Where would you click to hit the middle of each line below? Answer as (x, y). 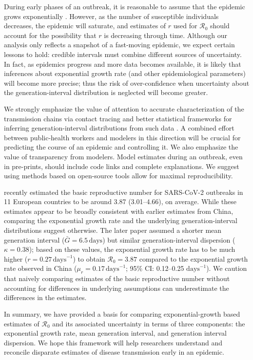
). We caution (227, 268)
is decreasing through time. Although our (165, 35)
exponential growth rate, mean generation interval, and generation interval (115, 333)
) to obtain (89, 258)
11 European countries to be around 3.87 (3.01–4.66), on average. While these (120, 201)
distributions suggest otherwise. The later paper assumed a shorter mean (113, 230)
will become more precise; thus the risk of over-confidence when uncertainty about (127, 83)
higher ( (16, 258)
